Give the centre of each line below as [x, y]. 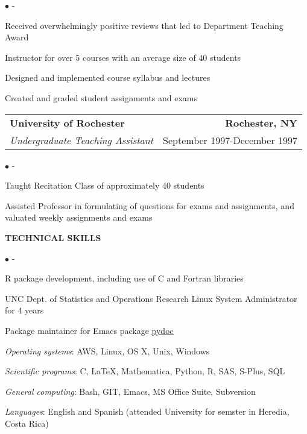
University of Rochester [67, 122]
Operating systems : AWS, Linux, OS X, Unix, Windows [107, 351]
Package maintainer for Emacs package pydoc [89, 330]
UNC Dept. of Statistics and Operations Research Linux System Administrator [151, 298]
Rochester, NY [261, 122]
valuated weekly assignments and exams [79, 217]
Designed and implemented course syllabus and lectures [108, 77]
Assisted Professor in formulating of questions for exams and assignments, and [150, 205]
